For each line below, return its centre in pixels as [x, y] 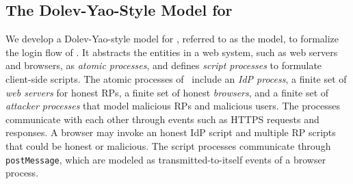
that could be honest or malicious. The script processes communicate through [168, 145]
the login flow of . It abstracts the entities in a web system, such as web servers [172, 52]
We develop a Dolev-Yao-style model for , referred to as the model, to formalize [172, 39]
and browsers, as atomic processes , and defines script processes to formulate [164, 65]
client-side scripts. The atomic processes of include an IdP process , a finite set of [176, 78]
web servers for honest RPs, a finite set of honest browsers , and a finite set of [167, 92]
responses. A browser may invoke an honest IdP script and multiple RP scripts [171, 132]
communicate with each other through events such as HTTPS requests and [162, 119]
